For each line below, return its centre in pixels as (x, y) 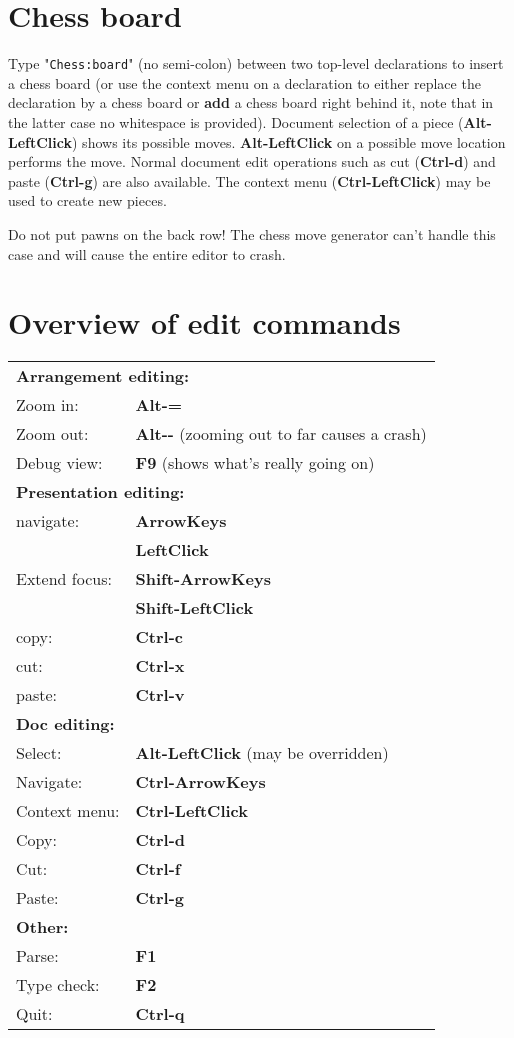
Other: (42, 927)
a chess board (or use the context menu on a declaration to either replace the (244, 82)
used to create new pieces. (87, 200)
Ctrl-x (160, 666)
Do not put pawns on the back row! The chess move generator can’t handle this (252, 233)
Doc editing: (65, 724)
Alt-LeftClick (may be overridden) (262, 753)
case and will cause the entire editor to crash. (147, 253)
